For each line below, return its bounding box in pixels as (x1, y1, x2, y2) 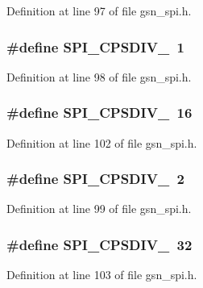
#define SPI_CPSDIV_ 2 (6, 169, 184, 189)
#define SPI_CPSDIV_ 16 (6, 102, 193, 123)
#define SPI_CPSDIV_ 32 (6, 234, 193, 254)
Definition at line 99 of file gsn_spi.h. (6, 200, 192, 217)
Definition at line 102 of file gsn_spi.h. (6, 134, 197, 151)
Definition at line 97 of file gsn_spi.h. (6, 2, 192, 19)
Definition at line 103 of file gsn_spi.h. (6, 266, 197, 283)
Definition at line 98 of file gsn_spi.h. (6, 68, 192, 85)
